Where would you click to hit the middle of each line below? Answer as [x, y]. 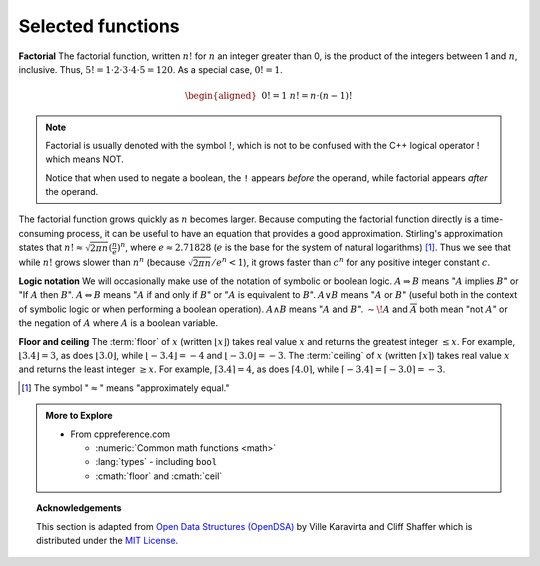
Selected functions [99, 26]
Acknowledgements [79, 508]
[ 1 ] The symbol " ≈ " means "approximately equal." [125, 387]
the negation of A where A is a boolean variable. [118, 323]
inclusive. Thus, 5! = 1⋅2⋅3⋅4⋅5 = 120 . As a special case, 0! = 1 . [151, 69]
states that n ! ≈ [51, 247]
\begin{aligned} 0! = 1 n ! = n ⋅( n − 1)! [269, 96]
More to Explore [79, 416]
